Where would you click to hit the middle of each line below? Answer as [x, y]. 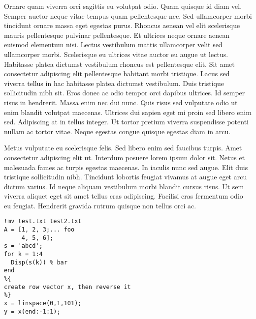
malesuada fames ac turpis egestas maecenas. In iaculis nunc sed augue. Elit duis [126, 167]
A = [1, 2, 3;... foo [39, 230]
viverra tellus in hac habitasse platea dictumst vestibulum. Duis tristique [114, 83]
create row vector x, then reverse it [67, 287]
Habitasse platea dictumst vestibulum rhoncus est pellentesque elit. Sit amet [119, 64]
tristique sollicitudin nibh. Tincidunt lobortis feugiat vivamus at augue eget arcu [126, 177]
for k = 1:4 [23, 254]
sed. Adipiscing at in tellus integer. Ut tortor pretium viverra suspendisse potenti [127, 122]
